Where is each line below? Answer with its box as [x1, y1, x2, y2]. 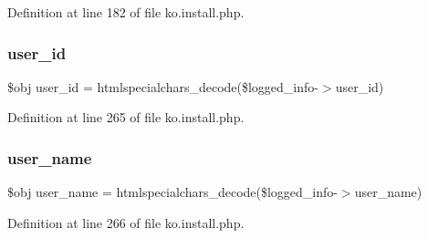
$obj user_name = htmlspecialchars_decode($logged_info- [7, 182, 338, 202]
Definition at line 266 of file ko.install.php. [7, 212, 245, 232]
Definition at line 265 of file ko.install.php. [7, 108, 245, 127]
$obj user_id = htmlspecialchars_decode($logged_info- [7, 77, 318, 96]
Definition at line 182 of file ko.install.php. [7, 3, 245, 21]
